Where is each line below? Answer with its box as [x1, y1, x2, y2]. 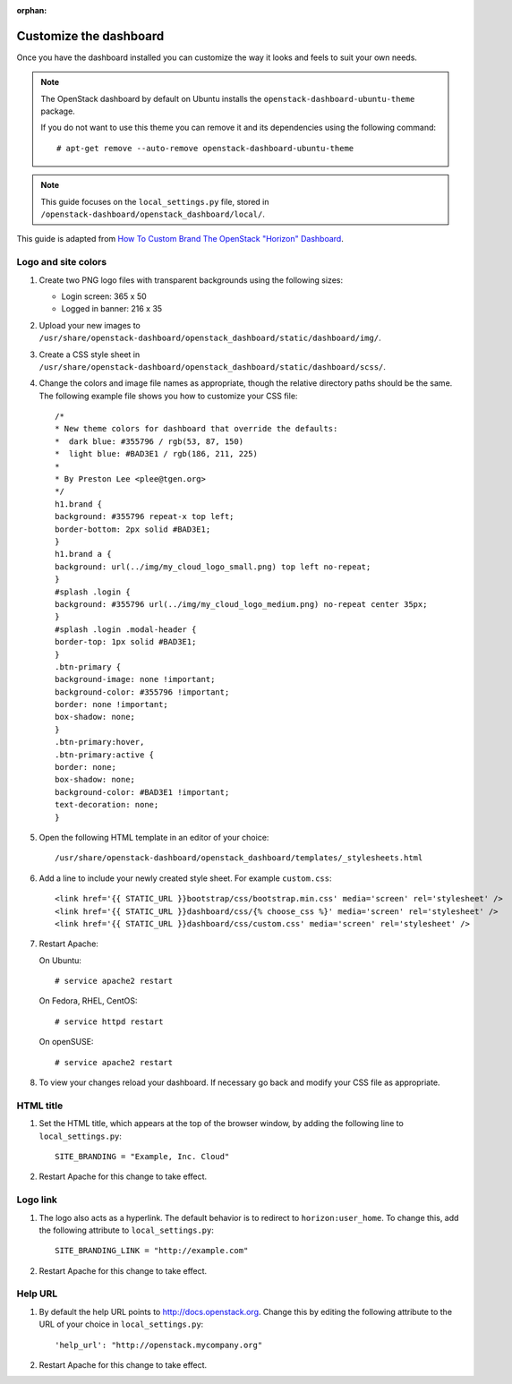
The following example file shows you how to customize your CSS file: [38, 390, 298, 401]
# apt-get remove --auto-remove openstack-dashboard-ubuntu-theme [56, 143, 354, 153]
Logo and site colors [16, 256, 107, 269]
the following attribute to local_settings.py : [38, 1225, 215, 1235]
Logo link [16, 1193, 58, 1206]
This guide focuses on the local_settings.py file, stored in [40, 196, 269, 207]
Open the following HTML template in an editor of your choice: [38, 832, 269, 842]
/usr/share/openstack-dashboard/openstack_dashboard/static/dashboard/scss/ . [38, 361, 387, 372]
